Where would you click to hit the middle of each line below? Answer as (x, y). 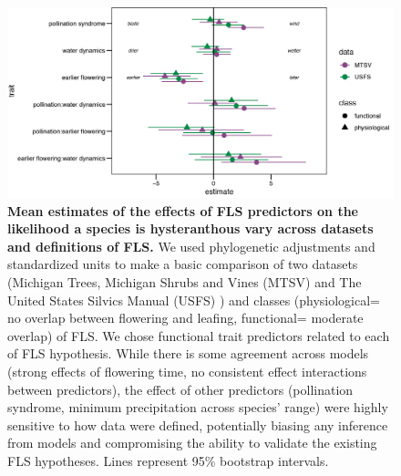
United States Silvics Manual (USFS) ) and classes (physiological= (194, 300)
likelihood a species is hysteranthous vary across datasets (190, 228)
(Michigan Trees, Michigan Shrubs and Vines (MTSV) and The (185, 282)
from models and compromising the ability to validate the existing (192, 443)
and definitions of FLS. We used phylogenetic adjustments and (191, 246)
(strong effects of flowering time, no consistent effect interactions (187, 372)
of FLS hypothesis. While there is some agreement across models (188, 353)
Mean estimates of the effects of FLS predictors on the (183, 210)
